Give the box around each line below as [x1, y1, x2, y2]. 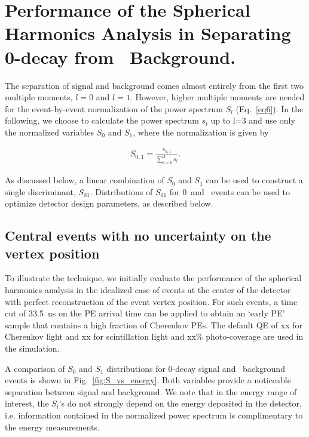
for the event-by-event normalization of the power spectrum [5, 102, 223, 115]
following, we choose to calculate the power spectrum [5, 114, 199, 127]
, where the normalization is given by [133, 125, 269, 138]
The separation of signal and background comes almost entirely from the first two [5, 79, 304, 91]
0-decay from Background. [5, 44, 236, 69]
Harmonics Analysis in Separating [5, 21, 291, 45]
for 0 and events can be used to [169, 185, 290, 198]
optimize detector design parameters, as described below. [5, 197, 213, 210]
